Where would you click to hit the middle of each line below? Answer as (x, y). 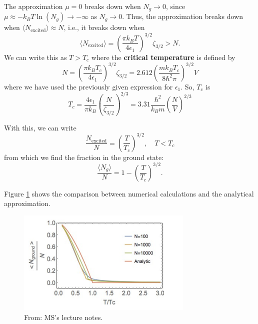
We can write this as (35, 57)
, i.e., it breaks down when (104, 27)
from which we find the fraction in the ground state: (84, 157)
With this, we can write (40, 127)
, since (175, 6)
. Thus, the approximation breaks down (182, 16)
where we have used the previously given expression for (88, 86)
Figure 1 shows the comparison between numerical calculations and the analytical (129, 193)
